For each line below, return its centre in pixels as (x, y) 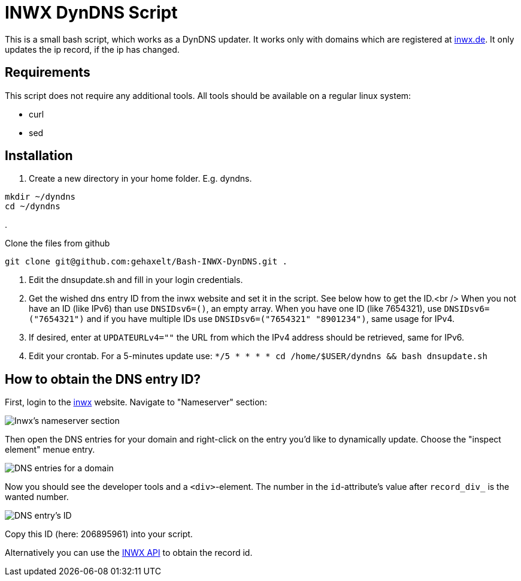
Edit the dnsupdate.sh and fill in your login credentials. (136, 280)
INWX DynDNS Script (91, 13)
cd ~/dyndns (33, 207)
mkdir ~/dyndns (40, 197)
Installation (39, 156)
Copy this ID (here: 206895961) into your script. (99, 534)
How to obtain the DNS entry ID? (103, 379)
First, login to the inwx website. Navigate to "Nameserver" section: (136, 402)
